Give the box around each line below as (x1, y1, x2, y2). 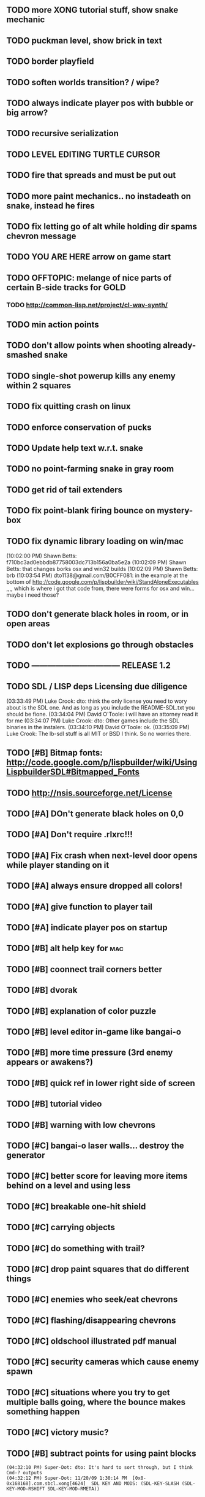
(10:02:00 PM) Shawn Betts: (6, 552, 77, 559)
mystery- (157, 505, 193, 516)
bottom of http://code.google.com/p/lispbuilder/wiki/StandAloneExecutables (6, 578, 199, 585)
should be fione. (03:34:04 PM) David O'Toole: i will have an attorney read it (6, 710, 198, 718)
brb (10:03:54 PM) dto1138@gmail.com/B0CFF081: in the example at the (6, 572, 188, 579)
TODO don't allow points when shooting (6, 340, 162, 351)
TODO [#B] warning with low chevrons (6, 1119, 156, 1130)
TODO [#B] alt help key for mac (6, 943, 124, 954)
